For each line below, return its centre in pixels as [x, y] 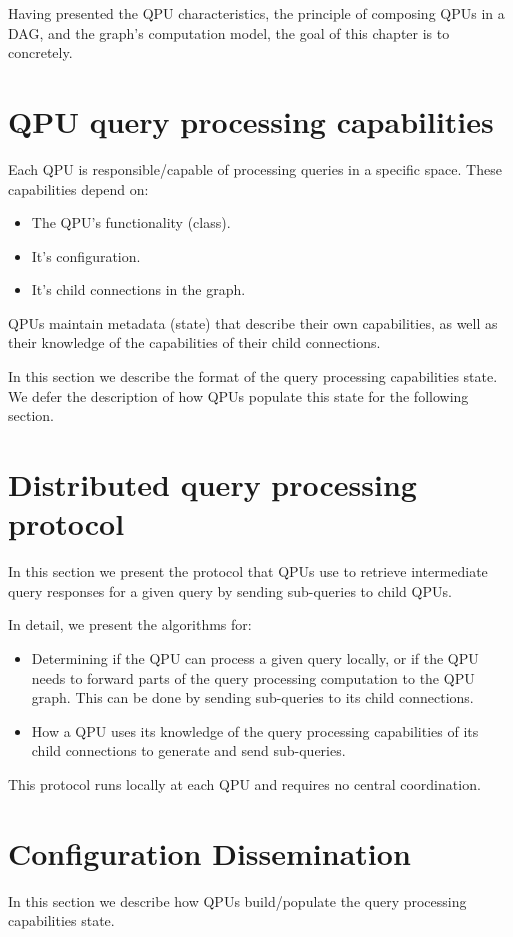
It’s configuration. [86, 255]
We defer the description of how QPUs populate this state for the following [238, 395]
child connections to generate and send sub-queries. [188, 750]
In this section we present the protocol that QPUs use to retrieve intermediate [248, 571]
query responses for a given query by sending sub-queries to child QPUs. [230, 590]
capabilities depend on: [78, 188]
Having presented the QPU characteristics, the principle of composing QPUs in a [256, 13]
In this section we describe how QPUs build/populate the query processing [237, 900]
